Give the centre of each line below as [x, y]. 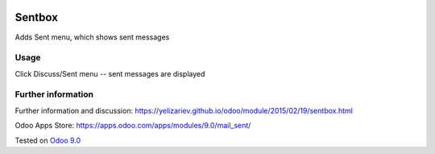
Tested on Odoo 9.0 [48, 140]
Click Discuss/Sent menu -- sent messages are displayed [110, 73]
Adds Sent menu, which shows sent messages [92, 37]
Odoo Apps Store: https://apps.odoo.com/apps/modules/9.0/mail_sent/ [133, 126]
